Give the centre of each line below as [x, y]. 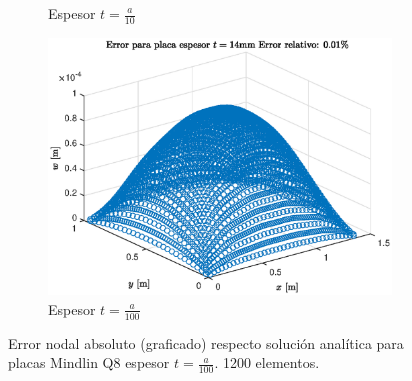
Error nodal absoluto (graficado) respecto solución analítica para [206, 342]
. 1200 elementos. [267, 362]
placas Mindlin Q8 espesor [89, 362]
